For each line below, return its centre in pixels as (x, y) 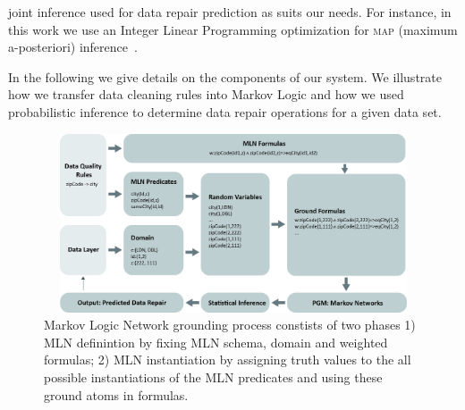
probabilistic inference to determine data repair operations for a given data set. (225, 111)
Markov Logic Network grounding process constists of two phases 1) (230, 325)
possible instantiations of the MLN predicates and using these (213, 377)
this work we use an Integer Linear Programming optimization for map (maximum (233, 29)
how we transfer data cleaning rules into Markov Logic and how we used (206, 94)
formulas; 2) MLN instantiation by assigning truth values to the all (228, 360)
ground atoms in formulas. (116, 394)
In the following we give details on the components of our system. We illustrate (225, 76)
